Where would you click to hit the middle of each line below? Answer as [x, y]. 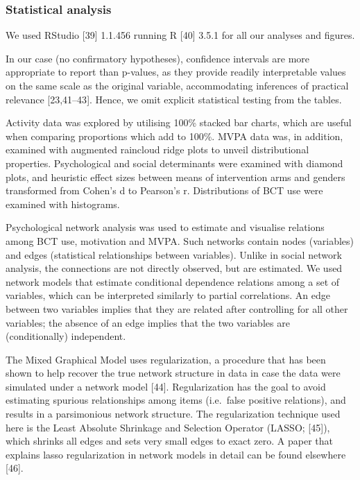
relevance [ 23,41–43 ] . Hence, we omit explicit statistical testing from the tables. [174, 99]
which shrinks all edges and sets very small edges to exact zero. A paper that [169, 441]
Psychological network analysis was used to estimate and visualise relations [165, 227]
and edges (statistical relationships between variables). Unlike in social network [174, 254]
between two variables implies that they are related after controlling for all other [177, 308]
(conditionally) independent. [66, 336]
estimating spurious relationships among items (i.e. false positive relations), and [176, 400]
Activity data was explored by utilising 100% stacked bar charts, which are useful [179, 122]
